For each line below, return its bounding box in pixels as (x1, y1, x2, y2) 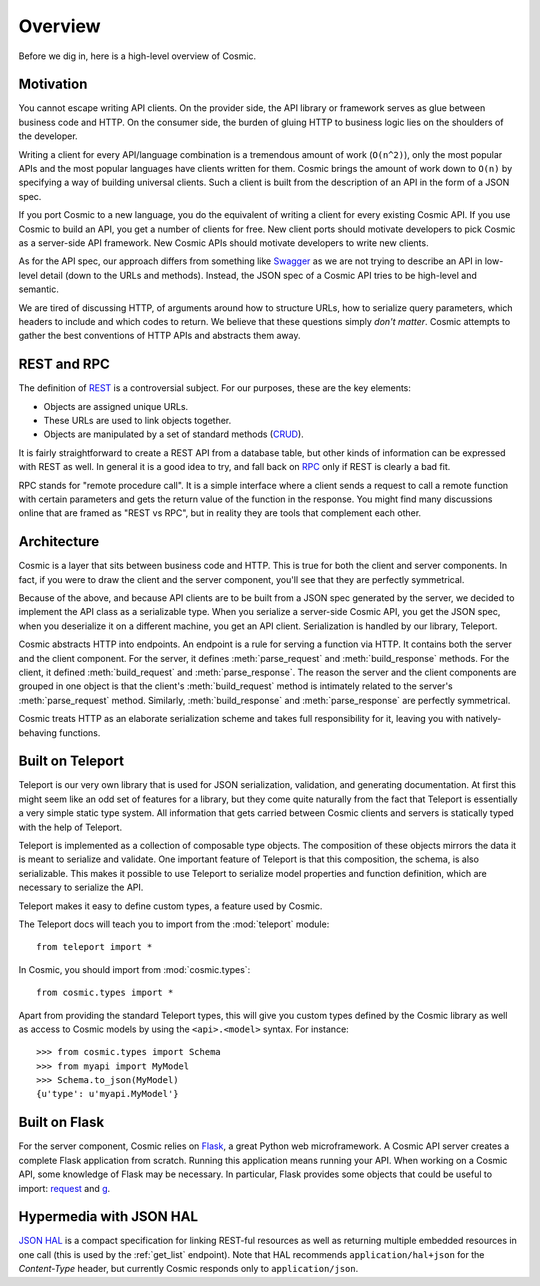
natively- (465, 713, 502, 725)
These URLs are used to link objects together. (43, 415, 232, 426)
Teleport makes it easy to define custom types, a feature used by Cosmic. (18, 900, 323, 912)
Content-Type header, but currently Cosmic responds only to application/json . (18, 1263, 359, 1275)
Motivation (18, 76, 88, 93)
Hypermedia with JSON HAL (18, 1208, 199, 1225)
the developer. (18, 130, 79, 142)
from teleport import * (36, 941, 153, 953)
